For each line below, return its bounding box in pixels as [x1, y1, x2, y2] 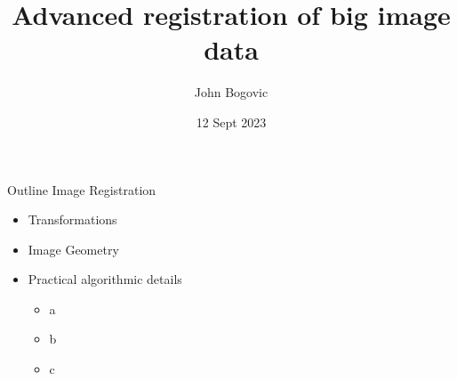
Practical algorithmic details [28, 270, 182, 288]
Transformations [28, 210, 117, 229]
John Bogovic [194, 83, 269, 101]
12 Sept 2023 [196, 112, 267, 131]
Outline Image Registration [7, 180, 156, 199]
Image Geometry [28, 239, 119, 258]
